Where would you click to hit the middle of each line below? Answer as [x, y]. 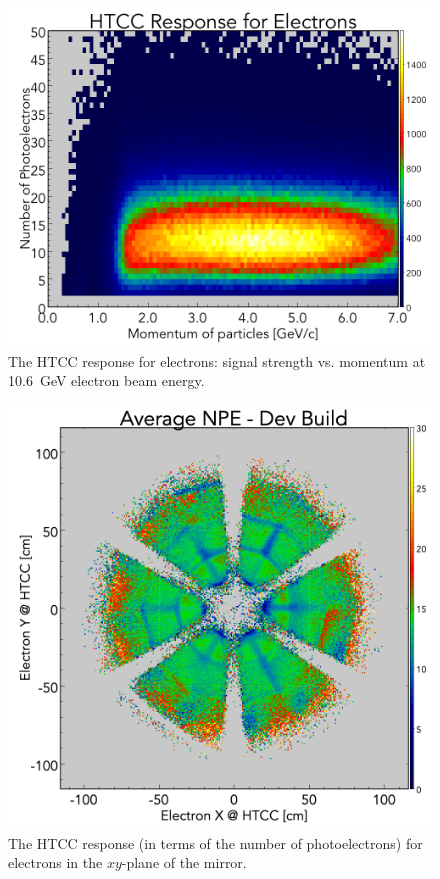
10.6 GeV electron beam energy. [106, 380]
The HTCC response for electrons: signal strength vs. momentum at [217, 360]
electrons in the [55, 862]
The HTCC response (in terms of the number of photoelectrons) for [215, 842]
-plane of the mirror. [184, 862]
